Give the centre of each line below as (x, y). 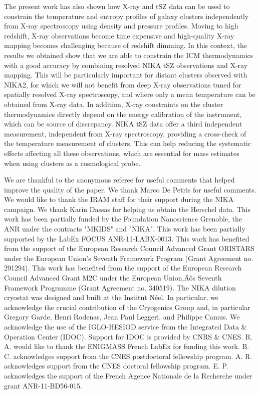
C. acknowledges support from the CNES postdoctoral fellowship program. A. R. (128, 356)
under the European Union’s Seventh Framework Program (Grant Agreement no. (129, 258)
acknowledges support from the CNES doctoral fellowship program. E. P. (116, 366)
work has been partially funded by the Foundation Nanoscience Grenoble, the (123, 219)
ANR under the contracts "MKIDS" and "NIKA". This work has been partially (125, 229)
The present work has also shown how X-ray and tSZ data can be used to (117, 6)
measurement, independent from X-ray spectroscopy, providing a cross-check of (125, 133)
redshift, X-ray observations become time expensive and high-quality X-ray (119, 35)
